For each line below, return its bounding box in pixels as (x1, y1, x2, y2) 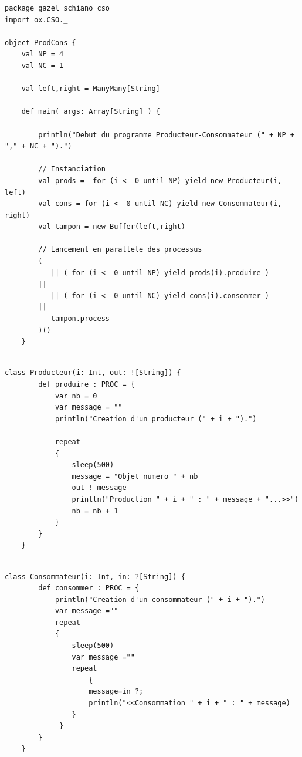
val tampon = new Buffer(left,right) (38, 222, 185, 231)
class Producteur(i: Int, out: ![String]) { (5, 369, 181, 377)
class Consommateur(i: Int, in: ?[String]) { (5, 572, 185, 581)
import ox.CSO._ (5, 15, 68, 24)
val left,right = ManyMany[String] (21, 85, 160, 93)
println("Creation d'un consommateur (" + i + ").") (55, 595, 265, 604)
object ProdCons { (5, 38, 76, 47)
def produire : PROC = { (38, 380, 135, 388)
